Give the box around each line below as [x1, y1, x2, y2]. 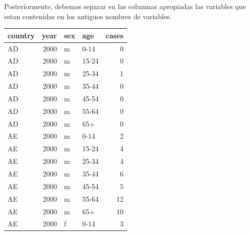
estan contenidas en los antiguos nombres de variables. [4, 11, 172, 21]
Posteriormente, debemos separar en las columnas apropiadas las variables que [4, 1, 246, 11]
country [8, 30, 35, 40]
